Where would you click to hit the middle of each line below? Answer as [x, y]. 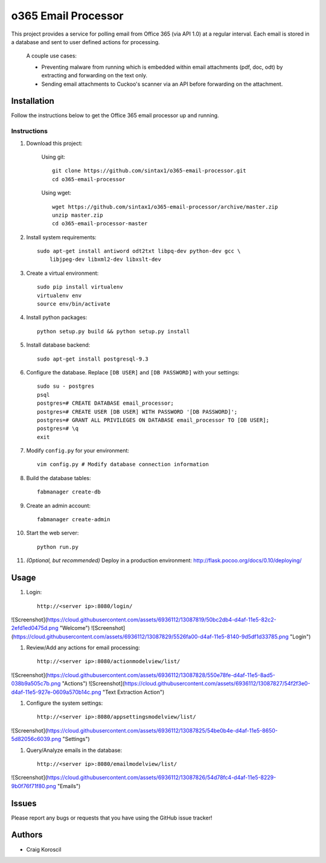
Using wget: [56, 193]
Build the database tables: [59, 478]
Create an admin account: [58, 505]
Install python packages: [57, 318]
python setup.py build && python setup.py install [113, 331]
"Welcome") [75, 628]
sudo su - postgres [66, 386]
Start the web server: [53, 533]
